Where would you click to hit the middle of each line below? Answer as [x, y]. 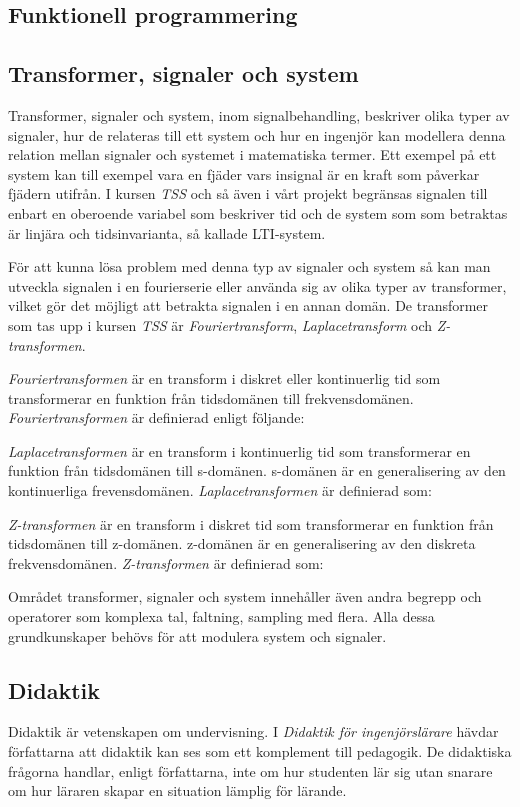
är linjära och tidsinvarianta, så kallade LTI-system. [167, 232]
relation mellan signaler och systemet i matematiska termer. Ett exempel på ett [252, 154]
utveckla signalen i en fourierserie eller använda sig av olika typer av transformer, [257, 285]
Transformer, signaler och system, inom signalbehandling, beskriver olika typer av [259, 114]
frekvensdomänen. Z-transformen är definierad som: [166, 562]
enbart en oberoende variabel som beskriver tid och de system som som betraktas [258, 212]
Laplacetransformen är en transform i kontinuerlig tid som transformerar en [239, 450]
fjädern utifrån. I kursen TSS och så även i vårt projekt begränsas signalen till [248, 193]
